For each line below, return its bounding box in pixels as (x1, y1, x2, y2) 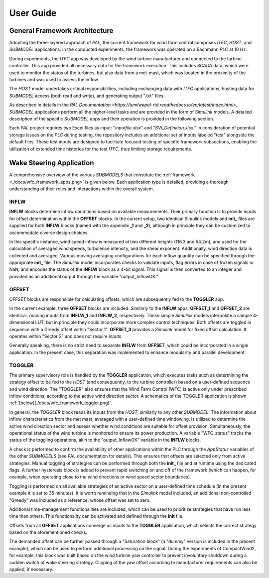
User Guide (9, 7, 57, 18)
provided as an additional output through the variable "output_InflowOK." (9, 273, 159, 279)
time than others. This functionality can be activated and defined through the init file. (9, 513, 184, 519)
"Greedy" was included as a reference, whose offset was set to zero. (9, 497, 151, 503)
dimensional (9, 319, 34, 326)
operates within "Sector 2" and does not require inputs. (9, 333, 123, 339)
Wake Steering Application (9, 159, 94, 167)
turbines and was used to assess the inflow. (9, 77, 99, 83)
